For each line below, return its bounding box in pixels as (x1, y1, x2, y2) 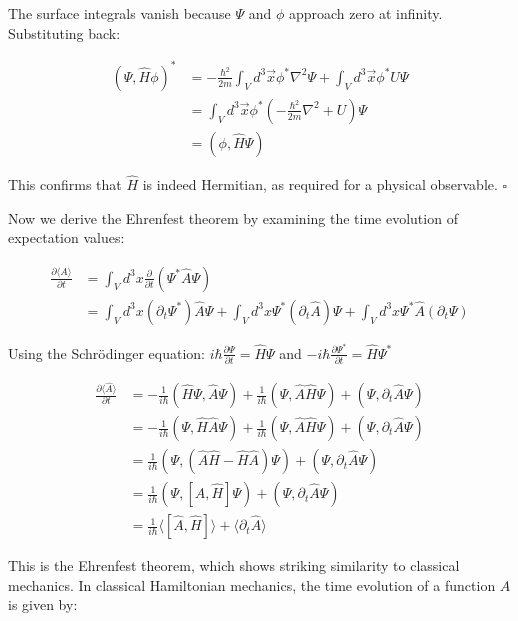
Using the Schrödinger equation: (8, 342, 205, 363)
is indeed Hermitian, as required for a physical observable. (142, 174, 498, 194)
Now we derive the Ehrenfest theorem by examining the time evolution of (8, 207, 458, 228)
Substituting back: (8, 22, 121, 43)
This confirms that (8, 174, 122, 194)
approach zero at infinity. (288, 3, 443, 23)
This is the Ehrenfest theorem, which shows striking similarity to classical (8, 555, 460, 576)
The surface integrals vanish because (8, 3, 231, 23)
